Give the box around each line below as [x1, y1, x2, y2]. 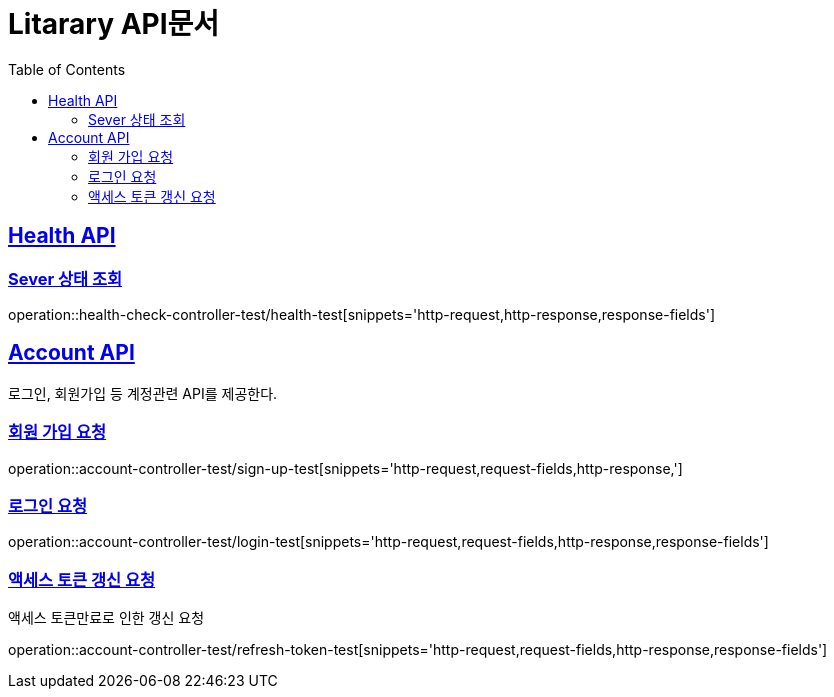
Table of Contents [8, 60, 126, 78]
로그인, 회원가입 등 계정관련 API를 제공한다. [8, 384, 278, 402]
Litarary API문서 [8, 7, 220, 41]
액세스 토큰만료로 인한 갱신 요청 [8, 609, 205, 627]
